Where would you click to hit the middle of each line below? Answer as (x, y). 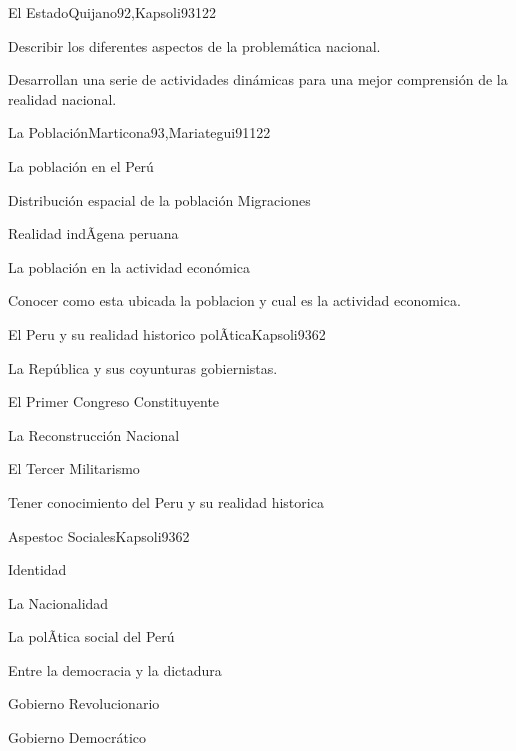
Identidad (37, 569)
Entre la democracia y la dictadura (115, 669)
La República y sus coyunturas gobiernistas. (143, 367)
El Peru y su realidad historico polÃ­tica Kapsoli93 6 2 (167, 333)
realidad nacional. (62, 98)
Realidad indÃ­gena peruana (93, 233)
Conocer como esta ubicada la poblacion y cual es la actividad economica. (234, 300)
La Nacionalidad (58, 602)
